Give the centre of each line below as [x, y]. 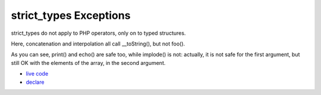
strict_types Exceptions [71, 15]
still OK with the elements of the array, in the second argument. [88, 63]
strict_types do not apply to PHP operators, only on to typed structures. [98, 33]
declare [35, 82]
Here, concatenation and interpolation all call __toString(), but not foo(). [98, 44]
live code [37, 74]
